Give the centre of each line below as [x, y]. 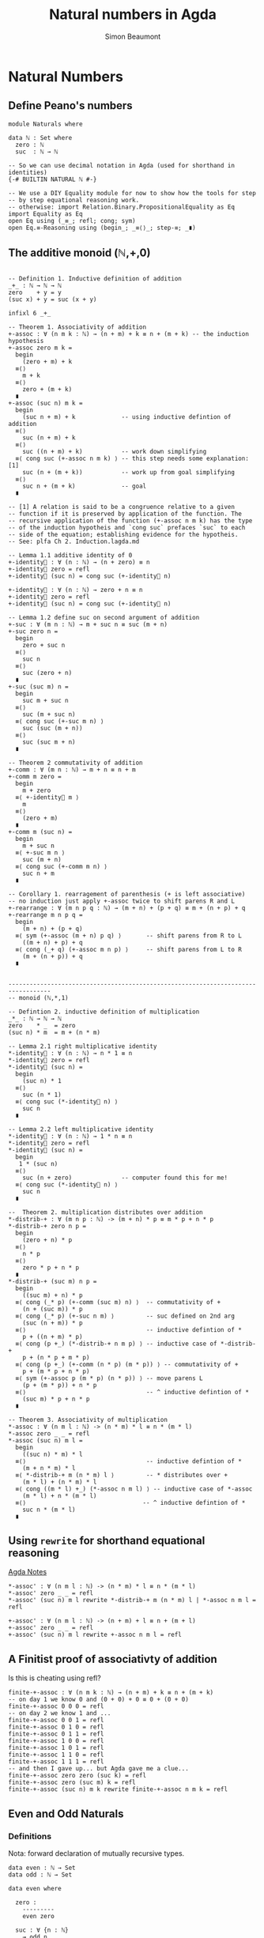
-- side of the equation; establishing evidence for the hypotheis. [123, 534]
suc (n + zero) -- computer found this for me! [125, 1178]
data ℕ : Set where [40, 138]
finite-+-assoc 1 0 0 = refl [56, 1741]
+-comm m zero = [35, 776]
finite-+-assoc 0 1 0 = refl [56, 1727]
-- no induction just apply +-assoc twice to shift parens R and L [122, 901]
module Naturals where [45, 124]
